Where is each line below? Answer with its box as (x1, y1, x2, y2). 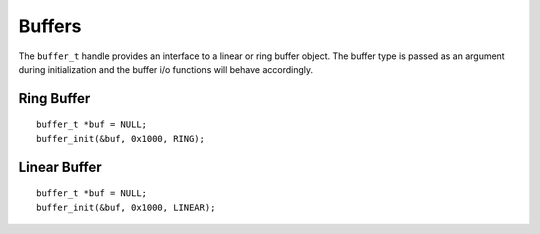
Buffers (18, 15, 82, 37)
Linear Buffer (18, 158, 102, 175)
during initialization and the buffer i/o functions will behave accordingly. (18, 63, 314, 75)
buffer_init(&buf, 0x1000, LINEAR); (36, 201, 216, 213)
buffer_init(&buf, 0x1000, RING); (36, 133, 205, 144)
